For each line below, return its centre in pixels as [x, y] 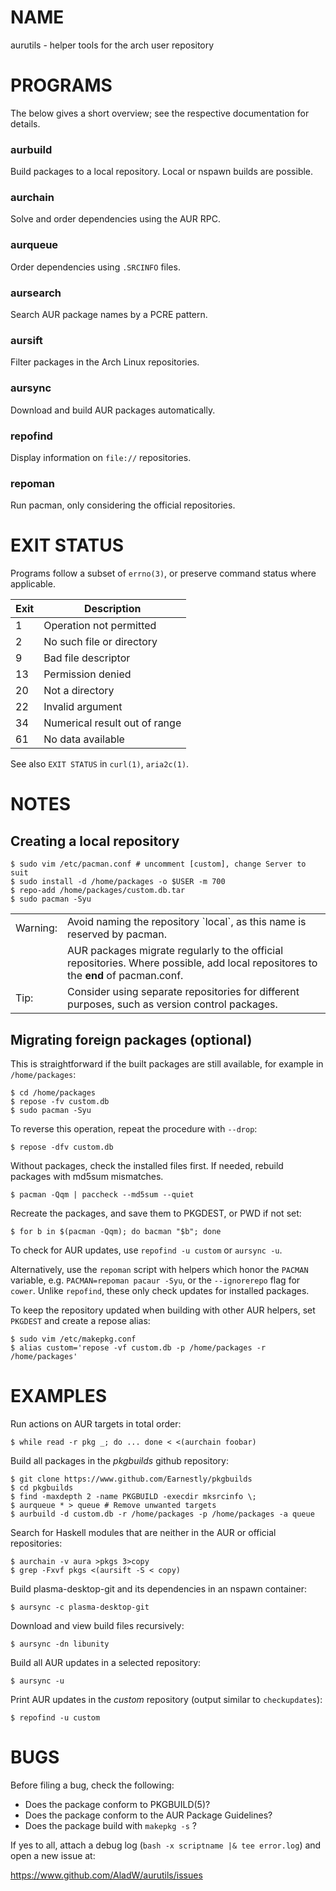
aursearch [36, 293]
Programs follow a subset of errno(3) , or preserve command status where [163, 573]
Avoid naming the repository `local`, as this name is [187, 922]
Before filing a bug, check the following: [92, 1785]
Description [112, 609]
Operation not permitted [100, 626]
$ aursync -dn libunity [60, 1644]
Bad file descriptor [87, 658]
